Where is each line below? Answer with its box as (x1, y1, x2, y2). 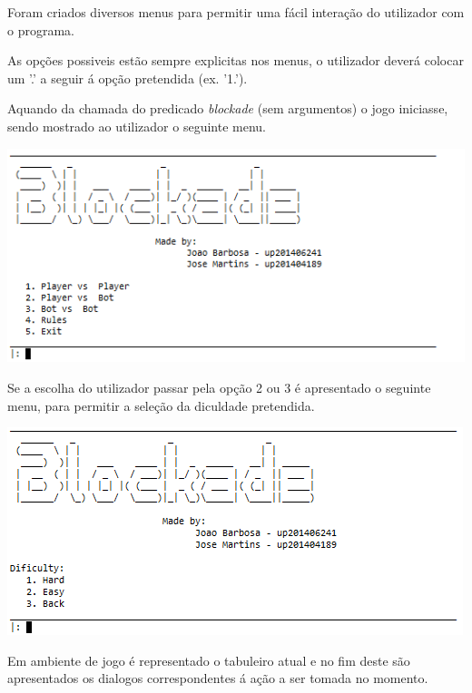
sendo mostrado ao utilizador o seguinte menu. (7, 116, 266, 135)
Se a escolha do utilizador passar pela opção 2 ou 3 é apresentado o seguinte (7, 377, 431, 396)
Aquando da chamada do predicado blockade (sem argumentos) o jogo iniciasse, (7, 99, 448, 118)
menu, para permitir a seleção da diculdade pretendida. (7, 395, 315, 415)
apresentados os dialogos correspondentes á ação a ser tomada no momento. (7, 669, 428, 688)
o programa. (7, 20, 74, 39)
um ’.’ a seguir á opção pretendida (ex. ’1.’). (7, 68, 248, 87)
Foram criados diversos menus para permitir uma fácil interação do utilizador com (7, 3, 465, 21)
